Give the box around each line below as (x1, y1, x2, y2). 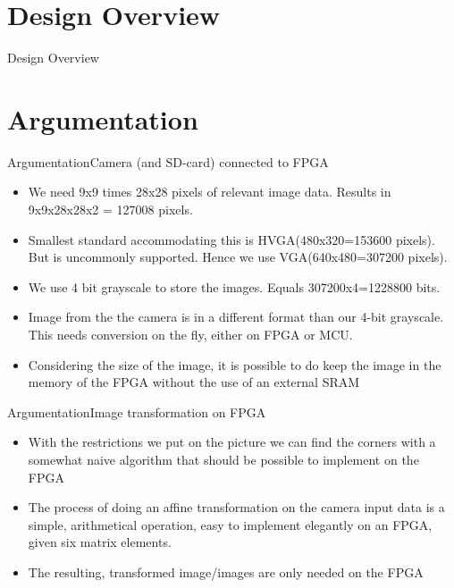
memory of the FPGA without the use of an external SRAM (28, 373, 360, 391)
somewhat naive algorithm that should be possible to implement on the (28, 449, 419, 468)
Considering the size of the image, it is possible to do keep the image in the (28, 355, 441, 374)
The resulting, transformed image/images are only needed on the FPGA (28, 562, 424, 581)
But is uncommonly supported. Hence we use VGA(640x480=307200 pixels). (28, 248, 448, 266)
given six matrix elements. (28, 533, 172, 551)
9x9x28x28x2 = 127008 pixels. (28, 200, 193, 219)
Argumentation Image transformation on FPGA (7, 402, 266, 421)
